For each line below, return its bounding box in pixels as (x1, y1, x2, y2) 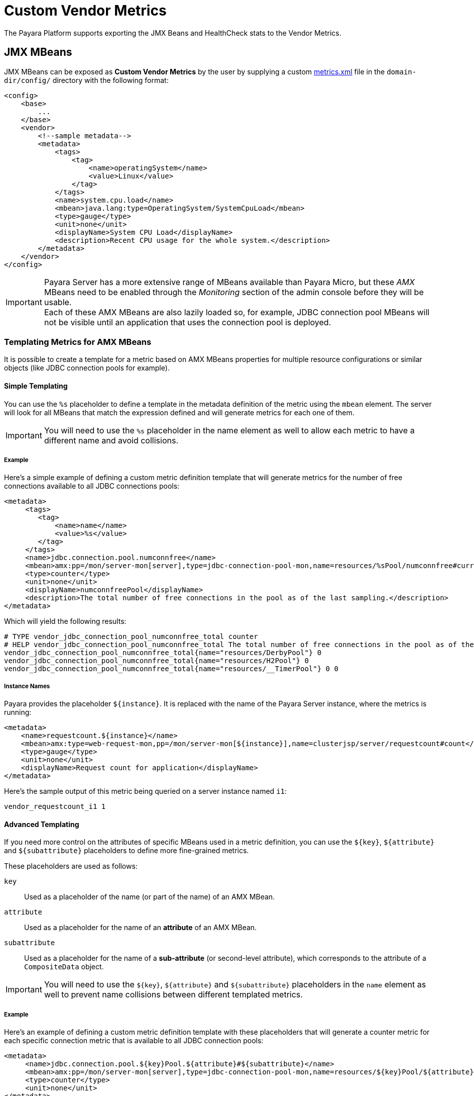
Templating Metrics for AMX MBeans (4, 336, 152, 347)
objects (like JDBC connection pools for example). (4, 363, 170, 373)
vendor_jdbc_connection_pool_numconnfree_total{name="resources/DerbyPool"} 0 (4, 649, 322, 657)
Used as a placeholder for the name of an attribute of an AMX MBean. (24, 923, 257, 932)
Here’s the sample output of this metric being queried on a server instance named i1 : (4, 787, 287, 796)
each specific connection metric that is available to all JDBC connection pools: (4, 1036, 264, 1045)
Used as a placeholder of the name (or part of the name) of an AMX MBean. (24, 892, 275, 901)
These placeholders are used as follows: (4, 862, 138, 871)
